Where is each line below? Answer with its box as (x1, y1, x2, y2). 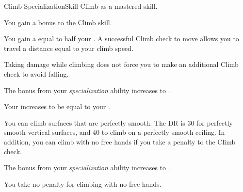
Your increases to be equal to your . (4, 101, 110, 112)
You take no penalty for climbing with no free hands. (4, 178, 162, 189)
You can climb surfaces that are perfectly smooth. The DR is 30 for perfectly (4, 117, 233, 128)
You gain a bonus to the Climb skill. (4, 17, 112, 27)
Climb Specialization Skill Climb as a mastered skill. (4, 1, 158, 11)
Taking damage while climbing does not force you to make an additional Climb (4, 59, 239, 69)
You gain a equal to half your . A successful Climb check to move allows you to (4, 33, 239, 44)
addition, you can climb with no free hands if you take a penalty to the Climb (4, 136, 236, 146)
